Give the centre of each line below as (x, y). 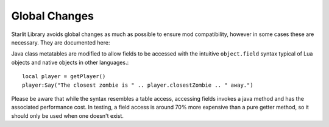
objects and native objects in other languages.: (70, 62)
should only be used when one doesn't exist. (68, 115)
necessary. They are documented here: (61, 42)
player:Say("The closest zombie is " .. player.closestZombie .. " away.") (138, 85)
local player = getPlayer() (64, 77)
